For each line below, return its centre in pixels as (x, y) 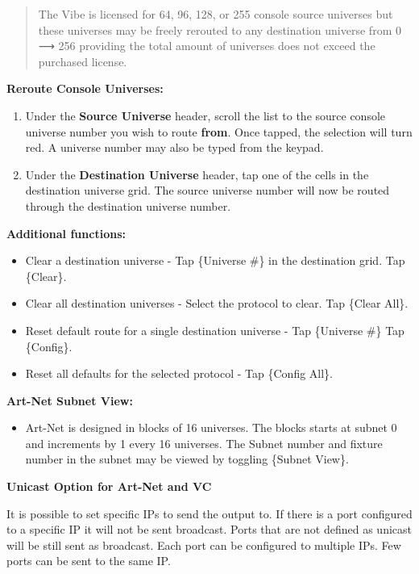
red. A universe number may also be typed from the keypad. (174, 147)
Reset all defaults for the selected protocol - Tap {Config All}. (179, 373)
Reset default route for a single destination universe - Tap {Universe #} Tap (215, 330)
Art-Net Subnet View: (70, 400)
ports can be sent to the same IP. (89, 561)
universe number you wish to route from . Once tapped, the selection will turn (219, 131)
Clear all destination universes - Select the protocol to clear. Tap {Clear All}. (217, 303)
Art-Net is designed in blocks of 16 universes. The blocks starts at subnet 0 (211, 427)
